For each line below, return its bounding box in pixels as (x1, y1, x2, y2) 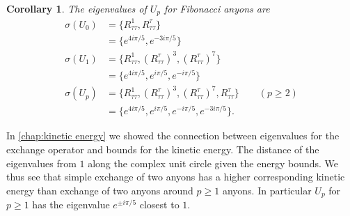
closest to (139, 197, 180, 212)
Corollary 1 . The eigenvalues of (6, 1, 147, 15)
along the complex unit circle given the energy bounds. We (88, 155, 339, 170)
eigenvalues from (6, 155, 77, 170)
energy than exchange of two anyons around (6, 183, 193, 197)
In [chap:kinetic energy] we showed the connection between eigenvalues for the (6, 128, 340, 143)
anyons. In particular (222, 183, 312, 197)
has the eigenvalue (32, 197, 110, 212)
